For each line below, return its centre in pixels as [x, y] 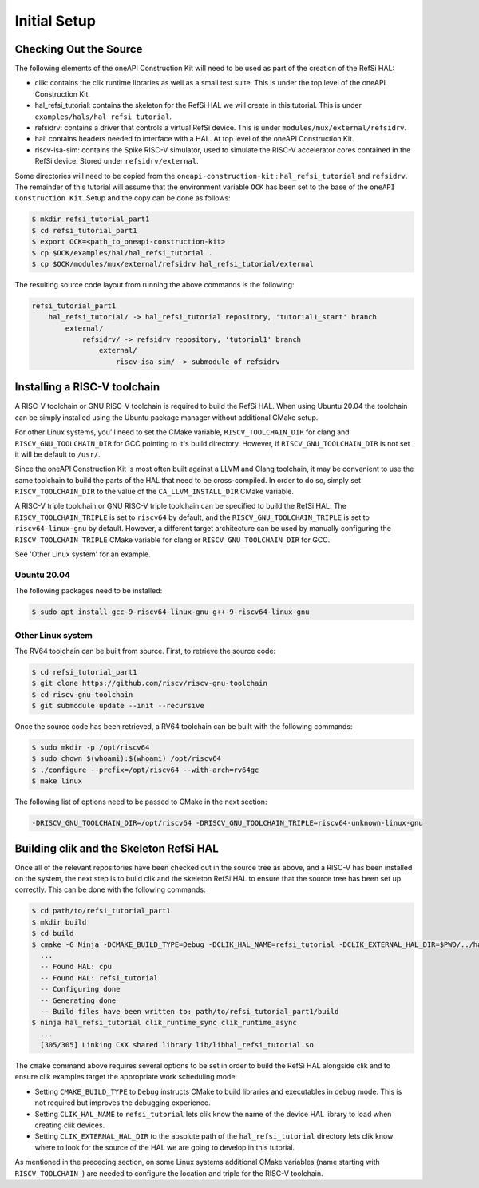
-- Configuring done [80, 989]
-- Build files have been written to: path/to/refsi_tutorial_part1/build [190, 1011]
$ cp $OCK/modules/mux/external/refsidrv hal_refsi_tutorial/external [173, 264]
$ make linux [57, 781]
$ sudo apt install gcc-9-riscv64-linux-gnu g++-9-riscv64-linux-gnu [170, 612]
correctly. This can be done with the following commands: [110, 889]
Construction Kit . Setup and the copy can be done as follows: [123, 198]
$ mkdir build [59, 922]
